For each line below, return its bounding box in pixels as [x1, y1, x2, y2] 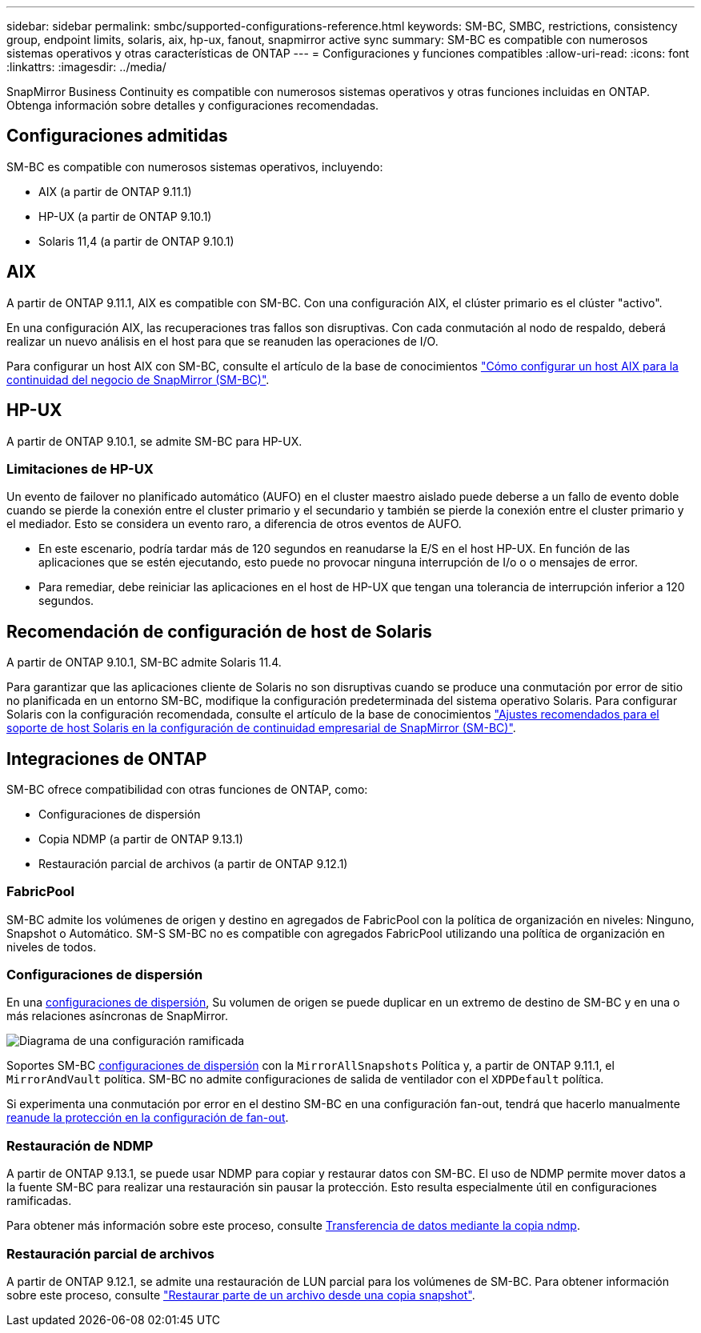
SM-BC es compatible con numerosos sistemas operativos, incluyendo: [6, 159, 383, 174]
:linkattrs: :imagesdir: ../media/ [6, 60, 166, 74]
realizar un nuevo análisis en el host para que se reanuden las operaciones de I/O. [6, 334, 439, 348]
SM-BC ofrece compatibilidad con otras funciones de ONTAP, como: [6, 782, 368, 796]
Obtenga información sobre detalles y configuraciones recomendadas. [6, 98, 379, 112]
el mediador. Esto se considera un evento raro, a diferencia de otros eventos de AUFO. [6, 517, 462, 531]
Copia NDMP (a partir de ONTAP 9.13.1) [38, 831, 243, 846]
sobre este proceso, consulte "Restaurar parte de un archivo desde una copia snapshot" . [6, 1287, 475, 1302]
